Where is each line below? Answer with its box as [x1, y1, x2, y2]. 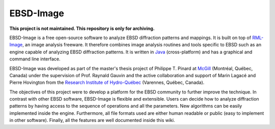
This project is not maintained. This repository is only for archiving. [9, 25, 155, 31]
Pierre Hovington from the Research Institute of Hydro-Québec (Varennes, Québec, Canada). [9, 79, 205, 86]
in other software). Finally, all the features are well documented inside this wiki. [9, 117, 175, 123]
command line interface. [9, 56, 61, 62]
